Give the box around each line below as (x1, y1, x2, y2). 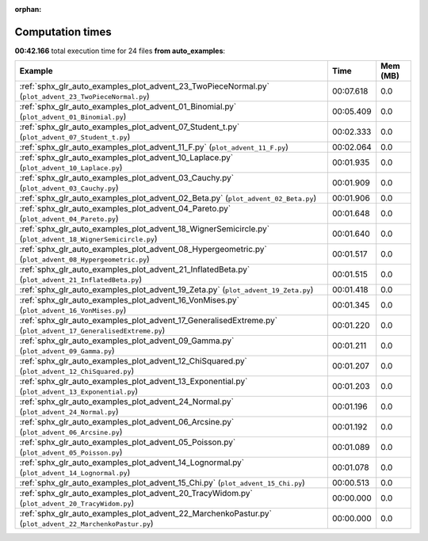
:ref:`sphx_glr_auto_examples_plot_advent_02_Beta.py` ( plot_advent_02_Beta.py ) (19, 192, 317, 204)
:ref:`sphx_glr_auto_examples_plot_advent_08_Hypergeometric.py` (19, 244, 267, 255)
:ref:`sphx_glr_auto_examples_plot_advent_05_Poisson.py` (19, 436, 236, 448)
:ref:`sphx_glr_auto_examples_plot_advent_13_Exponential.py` (19, 376, 248, 387)
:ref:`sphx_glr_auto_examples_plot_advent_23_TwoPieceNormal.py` (19, 81, 269, 92)
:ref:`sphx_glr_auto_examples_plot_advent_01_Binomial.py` (19, 101, 237, 112)
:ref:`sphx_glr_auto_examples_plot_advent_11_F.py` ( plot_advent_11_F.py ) (19, 142, 289, 153)
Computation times (14, 25, 112, 39)
